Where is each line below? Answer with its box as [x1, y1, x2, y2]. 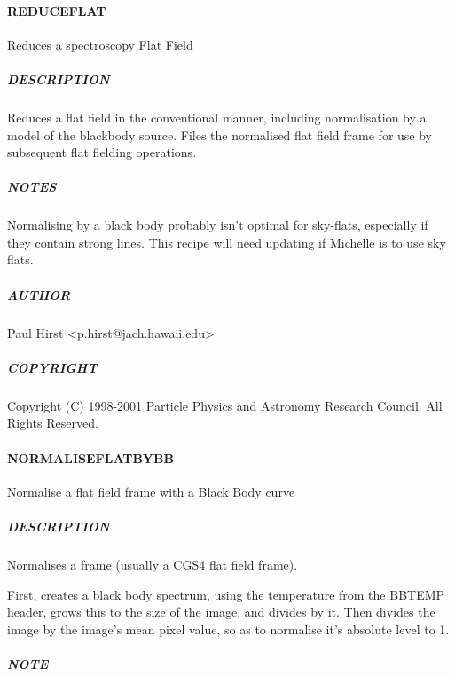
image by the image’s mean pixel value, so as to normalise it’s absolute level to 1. [7, 619, 450, 638]
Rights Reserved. [7, 413, 98, 432]
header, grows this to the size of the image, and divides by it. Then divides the [7, 602, 435, 621]
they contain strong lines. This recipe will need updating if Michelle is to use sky [7, 232, 446, 251]
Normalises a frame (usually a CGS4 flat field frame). [7, 554, 298, 573]
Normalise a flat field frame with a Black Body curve [7, 482, 295, 500]
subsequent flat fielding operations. [7, 143, 197, 161]
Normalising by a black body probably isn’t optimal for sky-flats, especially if [7, 216, 428, 234]
